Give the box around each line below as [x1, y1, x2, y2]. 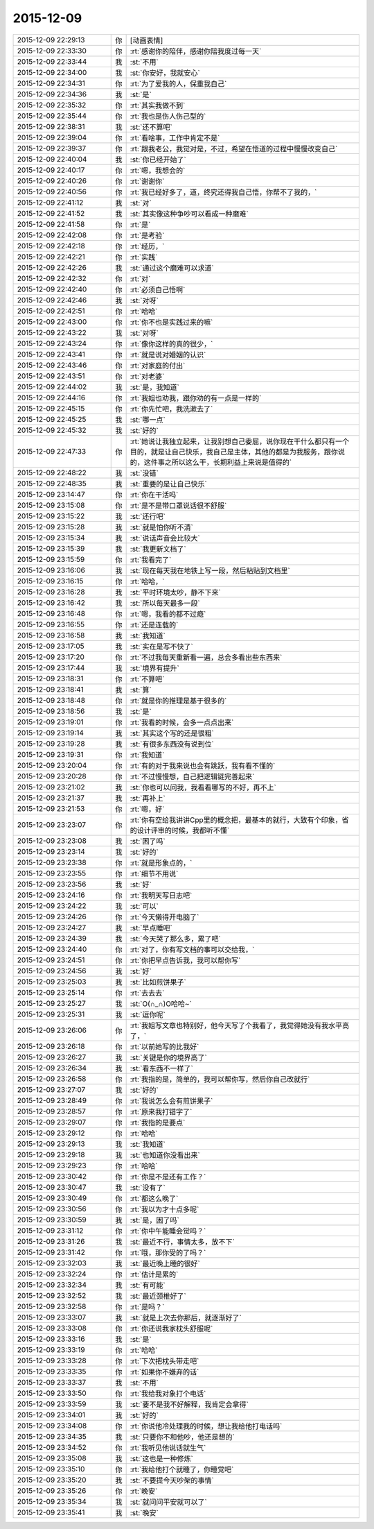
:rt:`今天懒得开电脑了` [130, 912, 199, 922]
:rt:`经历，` [130, 241, 165, 251]
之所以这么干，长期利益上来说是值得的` [164, 457, 292, 467]
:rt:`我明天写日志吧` [130, 890, 193, 900]
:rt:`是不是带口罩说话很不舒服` [130, 500, 227, 510]
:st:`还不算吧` [130, 122, 172, 132]
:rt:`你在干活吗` [130, 490, 179, 499]
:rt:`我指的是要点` [130, 1118, 186, 1127]
